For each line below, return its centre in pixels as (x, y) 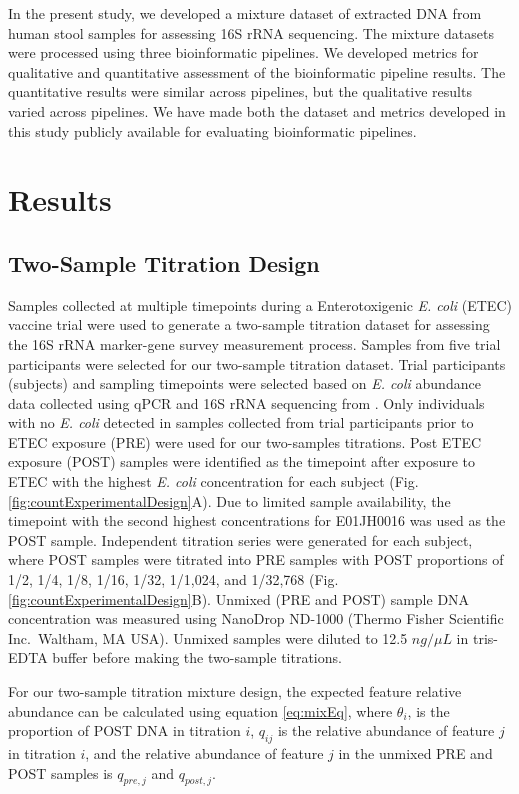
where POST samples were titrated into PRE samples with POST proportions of (256, 559)
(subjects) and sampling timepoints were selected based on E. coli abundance (244, 383)
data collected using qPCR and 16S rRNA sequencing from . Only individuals (246, 402)
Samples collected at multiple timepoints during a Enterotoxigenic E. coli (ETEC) (260, 304)
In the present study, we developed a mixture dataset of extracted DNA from (245, 13)
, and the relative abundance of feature (204, 753)
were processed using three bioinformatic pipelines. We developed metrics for (243, 52)
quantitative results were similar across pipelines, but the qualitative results (240, 91)
